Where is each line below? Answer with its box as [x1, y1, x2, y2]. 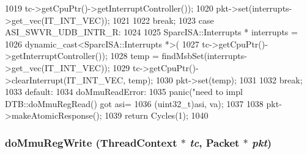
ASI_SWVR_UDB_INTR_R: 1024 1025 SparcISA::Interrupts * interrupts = [5, 26, 298, 38]
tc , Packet [190, 135, 240, 150]
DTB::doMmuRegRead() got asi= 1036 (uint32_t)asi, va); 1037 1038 [5, 97, 264, 110]
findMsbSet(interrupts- [161, 49, 247, 62]
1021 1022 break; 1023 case [113, 13, 214, 26]
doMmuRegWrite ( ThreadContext [5, 135, 177, 150]
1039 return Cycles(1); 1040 [105, 109, 209, 122]
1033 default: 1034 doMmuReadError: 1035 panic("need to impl [5, 85, 243, 98]
